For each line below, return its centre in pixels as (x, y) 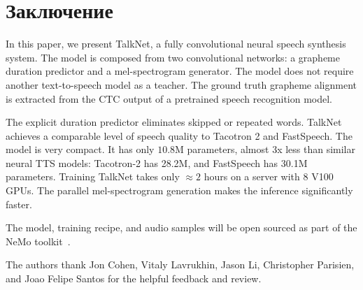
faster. (19, 204)
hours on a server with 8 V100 (269, 176)
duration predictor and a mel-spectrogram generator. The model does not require (180, 71)
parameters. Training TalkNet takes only (93, 176)
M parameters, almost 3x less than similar (265, 149)
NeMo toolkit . (38, 241)
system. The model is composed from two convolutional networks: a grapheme (173, 57)
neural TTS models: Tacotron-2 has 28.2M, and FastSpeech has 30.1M (157, 162)
